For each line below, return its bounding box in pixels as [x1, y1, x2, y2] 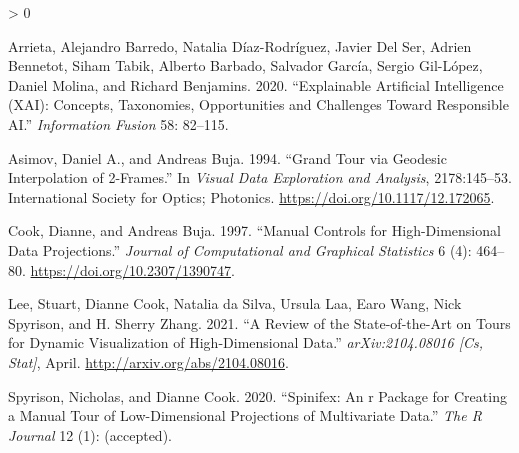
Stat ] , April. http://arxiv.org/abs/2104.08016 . [8, 351, 289, 372]
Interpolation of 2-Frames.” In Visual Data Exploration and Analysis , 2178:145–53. [8, 167, 512, 188]
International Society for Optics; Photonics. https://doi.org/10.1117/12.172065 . [8, 186, 495, 207]
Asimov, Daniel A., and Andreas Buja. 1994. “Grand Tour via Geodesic [8, 147, 447, 168]
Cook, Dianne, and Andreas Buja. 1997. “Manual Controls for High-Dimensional [8, 220, 501, 241]
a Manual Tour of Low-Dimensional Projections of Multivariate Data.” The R [8, 405, 482, 426]
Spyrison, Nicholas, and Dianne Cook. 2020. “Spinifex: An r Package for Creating [8, 385, 507, 406]
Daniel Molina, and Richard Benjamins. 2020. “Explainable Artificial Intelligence [8, 74, 504, 95]
